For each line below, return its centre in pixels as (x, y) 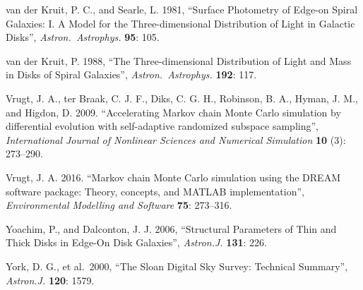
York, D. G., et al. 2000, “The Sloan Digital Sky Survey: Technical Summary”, (177, 266)
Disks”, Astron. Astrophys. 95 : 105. (83, 37)
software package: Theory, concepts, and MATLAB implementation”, (155, 191)
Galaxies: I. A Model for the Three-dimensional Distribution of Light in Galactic (180, 23)
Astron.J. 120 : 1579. (50, 280)
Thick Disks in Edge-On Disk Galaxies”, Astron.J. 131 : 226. (136, 242)
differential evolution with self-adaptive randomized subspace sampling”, (162, 126)
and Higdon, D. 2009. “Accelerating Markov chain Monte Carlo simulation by (173, 112)
